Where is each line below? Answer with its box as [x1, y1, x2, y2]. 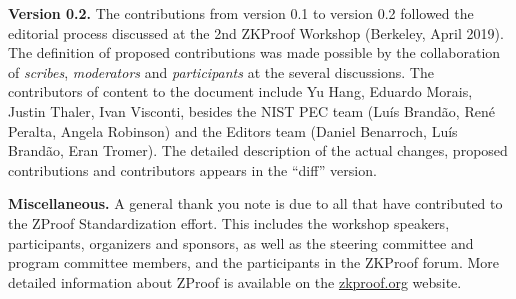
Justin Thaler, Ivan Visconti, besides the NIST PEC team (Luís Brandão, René [8, 100, 495, 121]
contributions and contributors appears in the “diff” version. [8, 159, 377, 180]
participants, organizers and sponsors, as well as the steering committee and [8, 232, 474, 253]
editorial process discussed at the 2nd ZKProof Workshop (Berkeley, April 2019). [8, 22, 504, 43]
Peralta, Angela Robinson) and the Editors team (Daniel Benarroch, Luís [8, 120, 458, 141]
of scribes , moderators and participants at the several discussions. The [8, 61, 434, 82]
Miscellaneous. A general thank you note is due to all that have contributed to [8, 193, 503, 214]
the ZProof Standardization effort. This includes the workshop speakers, [8, 212, 450, 233]
